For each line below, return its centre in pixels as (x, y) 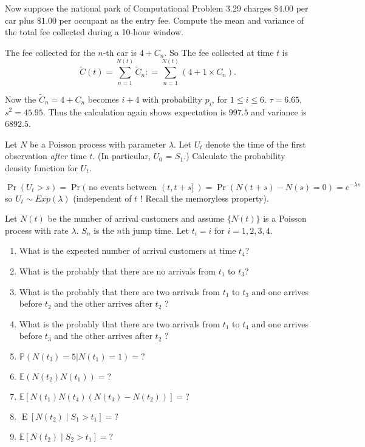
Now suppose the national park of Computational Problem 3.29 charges (138, 8)
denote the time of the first (256, 144)
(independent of (102, 198)
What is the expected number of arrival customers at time (128, 251)
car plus (20, 20)
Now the (21, 99)
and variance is (279, 111)
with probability (172, 99)
